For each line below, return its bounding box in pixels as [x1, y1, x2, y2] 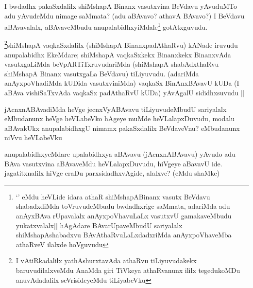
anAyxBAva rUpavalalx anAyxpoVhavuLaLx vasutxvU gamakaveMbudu [16, 211, 232, 220]
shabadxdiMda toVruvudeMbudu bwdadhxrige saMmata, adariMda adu [16, 201, 230, 211]
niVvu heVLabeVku [4, 132, 62, 143]
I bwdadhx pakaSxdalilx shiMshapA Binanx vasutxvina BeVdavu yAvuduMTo [4, 1, 237, 11]
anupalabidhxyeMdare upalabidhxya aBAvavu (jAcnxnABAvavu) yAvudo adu [4, 149, 236, 159]
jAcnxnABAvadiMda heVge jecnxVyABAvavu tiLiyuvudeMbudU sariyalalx [4, 104, 227, 114]
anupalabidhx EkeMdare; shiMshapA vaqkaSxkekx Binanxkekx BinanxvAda [4, 49, 231, 59]
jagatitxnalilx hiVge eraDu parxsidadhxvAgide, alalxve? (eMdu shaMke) [4, 168, 220, 178]
